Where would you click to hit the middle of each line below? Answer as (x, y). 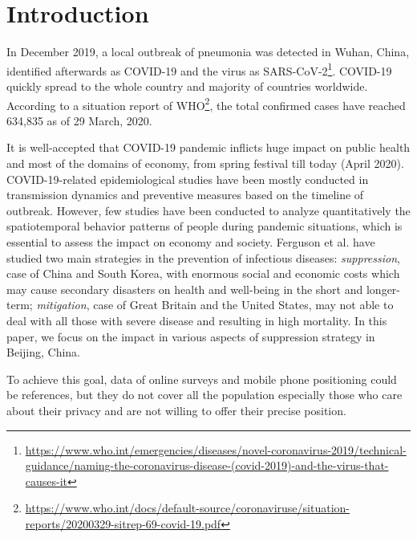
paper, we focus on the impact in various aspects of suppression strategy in (191, 336)
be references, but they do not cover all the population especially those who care (204, 395)
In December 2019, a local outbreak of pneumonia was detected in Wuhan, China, (208, 52)
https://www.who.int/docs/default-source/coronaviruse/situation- (188, 508)
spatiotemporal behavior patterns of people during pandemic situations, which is (204, 226)
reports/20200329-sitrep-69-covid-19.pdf (123, 523)
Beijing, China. (43, 352)
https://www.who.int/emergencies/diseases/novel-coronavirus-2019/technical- (216, 449)
